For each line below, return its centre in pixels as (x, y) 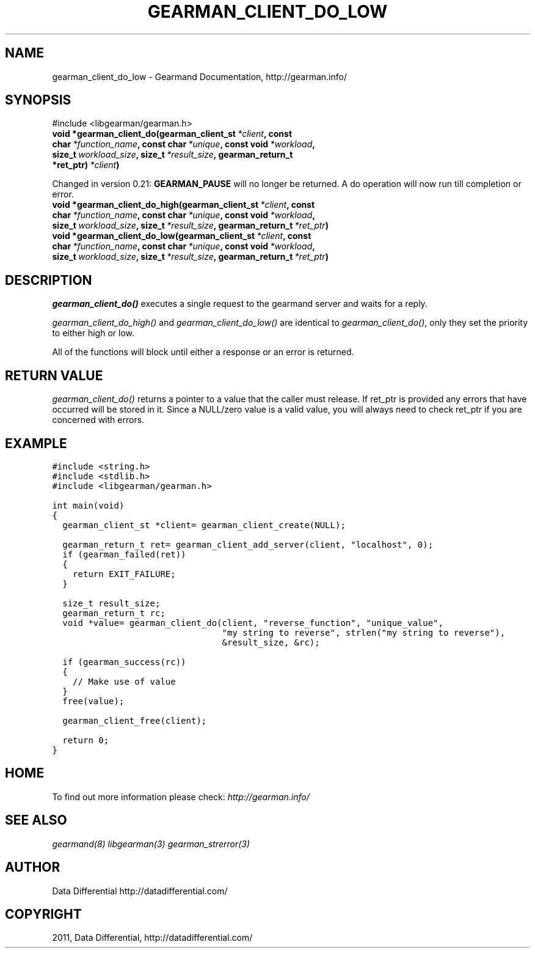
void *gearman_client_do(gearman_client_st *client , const (172, 134)
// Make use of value (124, 681)
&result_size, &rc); (271, 642)
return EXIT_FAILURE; (124, 574)
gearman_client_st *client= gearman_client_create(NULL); (204, 525)
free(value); (93, 701)
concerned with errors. (98, 420)
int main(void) (88, 505)
